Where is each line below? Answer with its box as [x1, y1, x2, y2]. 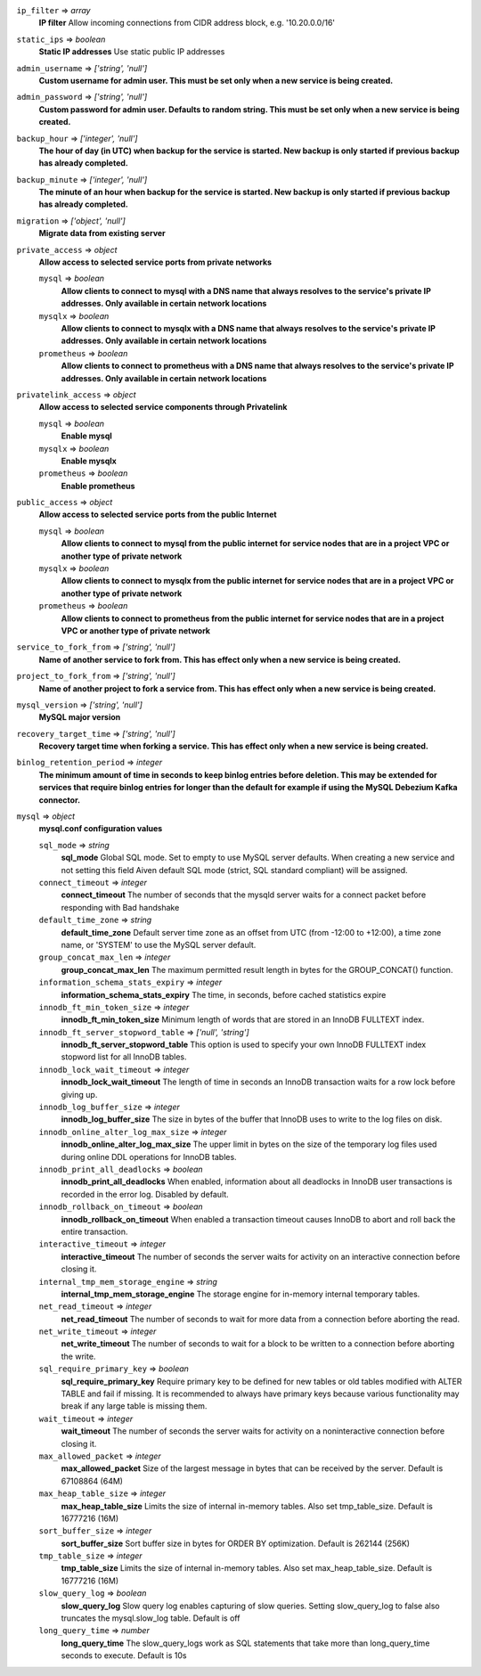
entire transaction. [61, 1226, 128, 1237]
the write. [61, 1351, 96, 1361]
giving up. [61, 1089, 98, 1100]
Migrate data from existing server [38, 228, 167, 239]
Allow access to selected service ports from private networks [38, 257, 272, 267]
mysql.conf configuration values [38, 823, 163, 834]
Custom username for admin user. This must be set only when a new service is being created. [38, 75, 394, 86]
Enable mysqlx [61, 455, 118, 466]
